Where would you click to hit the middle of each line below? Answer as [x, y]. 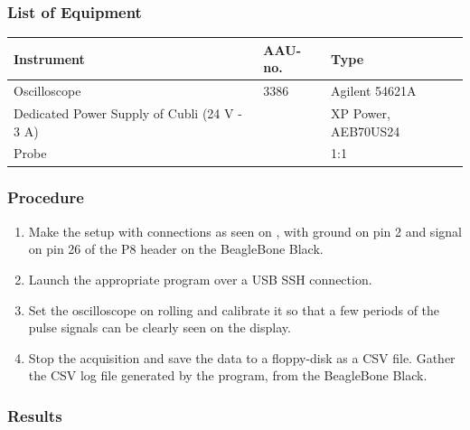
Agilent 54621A [374, 91]
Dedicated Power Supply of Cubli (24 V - [128, 113]
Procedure [46, 197]
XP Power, [361, 113]
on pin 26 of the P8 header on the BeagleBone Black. [176, 249]
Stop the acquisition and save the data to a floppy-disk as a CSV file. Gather [242, 357]
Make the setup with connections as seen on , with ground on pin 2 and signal [245, 231]
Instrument [49, 58]
